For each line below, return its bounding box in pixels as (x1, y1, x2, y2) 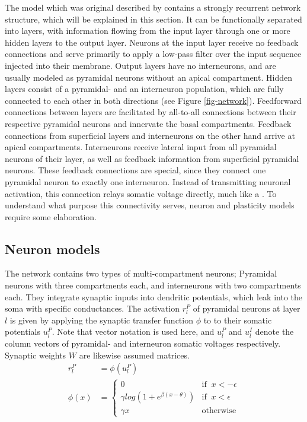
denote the (255, 325, 294, 338)
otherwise (202, 406, 236, 415)
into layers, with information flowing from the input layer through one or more (5, 24, 290, 37)
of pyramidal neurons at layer (193, 302, 300, 315)
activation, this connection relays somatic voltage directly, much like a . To (5, 187, 277, 199)
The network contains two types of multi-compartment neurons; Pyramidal (5, 267, 277, 280)
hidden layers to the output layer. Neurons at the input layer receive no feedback (5, 36, 299, 48)
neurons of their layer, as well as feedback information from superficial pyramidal (5, 152, 299, 164)
